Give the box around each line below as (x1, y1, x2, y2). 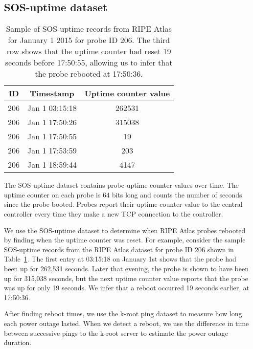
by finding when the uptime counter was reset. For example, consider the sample (4, 235, 246, 245)
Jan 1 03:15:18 (27, 102, 77, 114)
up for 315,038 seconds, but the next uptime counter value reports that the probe (4, 273, 248, 283)
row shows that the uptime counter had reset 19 (6, 45, 171, 57)
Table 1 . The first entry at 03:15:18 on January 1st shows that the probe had (4, 254, 236, 264)
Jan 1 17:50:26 (27, 116, 77, 128)
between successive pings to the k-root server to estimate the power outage (4, 327, 228, 338)
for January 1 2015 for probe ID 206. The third (8, 34, 170, 46)
